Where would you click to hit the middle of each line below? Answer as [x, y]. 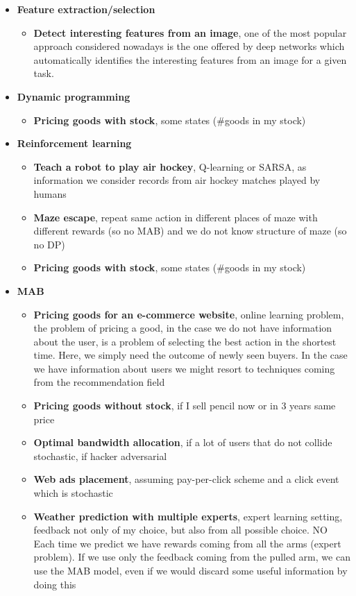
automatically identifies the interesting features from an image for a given [190, 59]
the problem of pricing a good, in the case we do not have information [183, 328]
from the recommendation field [99, 382]
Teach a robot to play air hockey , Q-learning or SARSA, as [170, 166]
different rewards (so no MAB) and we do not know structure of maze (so [190, 231]
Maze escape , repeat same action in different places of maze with [176, 217]
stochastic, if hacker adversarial [100, 455]
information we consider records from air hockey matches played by [177, 180]
